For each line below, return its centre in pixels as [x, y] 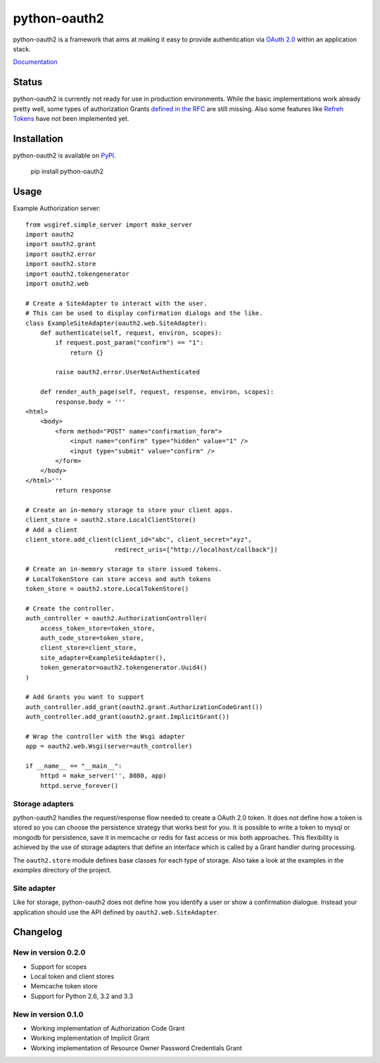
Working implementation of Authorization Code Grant [108, 1028]
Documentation [35, 62]
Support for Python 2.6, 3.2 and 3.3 [82, 996]
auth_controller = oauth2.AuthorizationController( [116, 618]
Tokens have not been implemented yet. [71, 119]
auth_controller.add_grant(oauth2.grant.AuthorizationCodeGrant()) [144, 707]
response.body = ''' [90, 402]
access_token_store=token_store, [98, 628]
